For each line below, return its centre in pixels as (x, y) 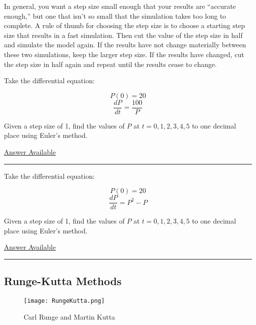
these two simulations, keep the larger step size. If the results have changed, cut (124, 54)
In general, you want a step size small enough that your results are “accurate (120, 6)
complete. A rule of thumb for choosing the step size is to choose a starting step (125, 25)
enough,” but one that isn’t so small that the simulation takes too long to (115, 16)
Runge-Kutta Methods (63, 281)
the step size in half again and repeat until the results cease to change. (111, 64)
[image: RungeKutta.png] (64, 301)
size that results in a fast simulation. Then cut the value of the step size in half (123, 35)
